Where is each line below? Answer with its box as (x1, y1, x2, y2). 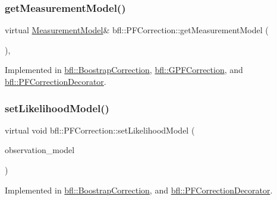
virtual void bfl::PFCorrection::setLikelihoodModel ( (5, 123, 195, 136)
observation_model (5, 144, 75, 156)
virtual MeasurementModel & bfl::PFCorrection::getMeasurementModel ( (5, 24, 269, 36)
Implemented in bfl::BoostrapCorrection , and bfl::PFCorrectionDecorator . (5, 183, 273, 196)
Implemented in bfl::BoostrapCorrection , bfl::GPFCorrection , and (5, 64, 243, 76)
